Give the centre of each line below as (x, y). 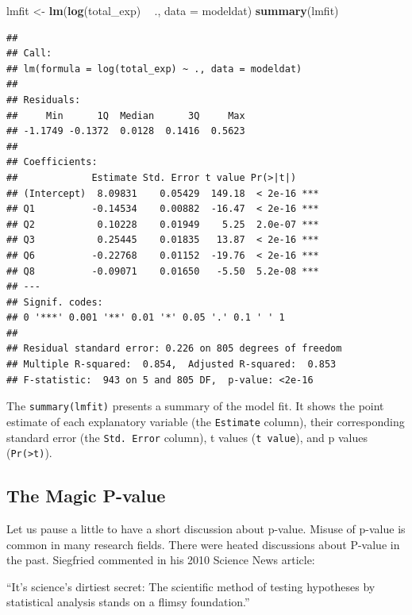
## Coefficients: (52, 162)
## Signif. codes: (55, 302)
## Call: (29, 54)
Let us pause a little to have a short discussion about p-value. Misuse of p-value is (206, 529)
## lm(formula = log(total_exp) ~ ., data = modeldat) (154, 69)
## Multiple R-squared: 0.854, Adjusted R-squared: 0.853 (171, 365)
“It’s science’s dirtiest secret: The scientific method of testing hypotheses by (191, 586)
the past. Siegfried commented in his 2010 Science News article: (161, 560)
